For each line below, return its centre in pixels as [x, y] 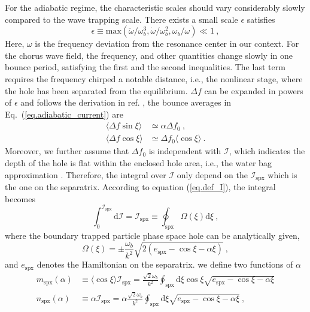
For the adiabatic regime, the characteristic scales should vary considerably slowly [155, 7]
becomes [20, 198]
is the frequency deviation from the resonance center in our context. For [167, 43]
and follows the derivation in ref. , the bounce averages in [126, 102]
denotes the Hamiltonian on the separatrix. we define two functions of [165, 264]
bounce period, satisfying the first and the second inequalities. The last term [145, 67]
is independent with [185, 151]
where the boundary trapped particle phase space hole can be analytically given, [152, 235]
